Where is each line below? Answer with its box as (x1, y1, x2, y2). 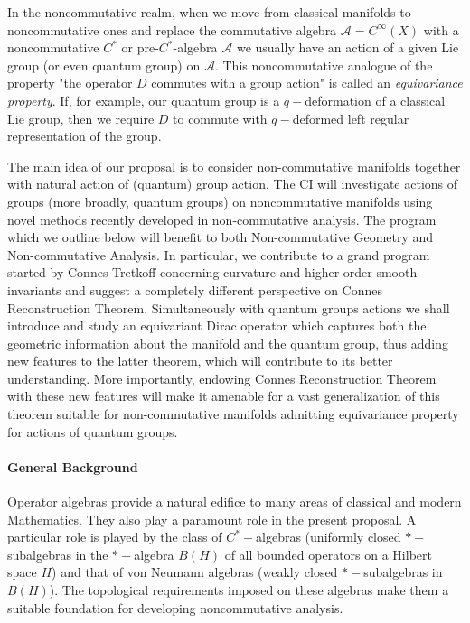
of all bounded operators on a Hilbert (224, 544, 432, 563)
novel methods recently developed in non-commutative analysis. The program (7, 209, 437, 228)
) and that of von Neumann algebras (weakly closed (52, 563, 338, 581)
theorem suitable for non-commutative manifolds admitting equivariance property (7, 404, 459, 423)
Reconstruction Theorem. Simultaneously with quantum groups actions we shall (7, 298, 450, 317)
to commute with (173, 108, 268, 127)
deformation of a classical (305, 90, 446, 109)
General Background (7, 457, 138, 476)
